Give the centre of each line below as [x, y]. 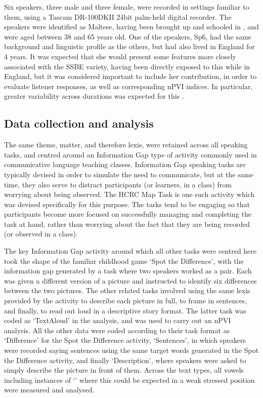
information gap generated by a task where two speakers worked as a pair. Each [128, 271]
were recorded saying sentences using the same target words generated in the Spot [131, 350]
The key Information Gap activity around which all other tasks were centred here [130, 251]
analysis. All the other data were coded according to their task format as [117, 330]
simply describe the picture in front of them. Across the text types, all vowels [124, 370]
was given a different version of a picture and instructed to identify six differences [130, 280]
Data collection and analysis [79, 123]
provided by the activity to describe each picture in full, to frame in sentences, [126, 301]
